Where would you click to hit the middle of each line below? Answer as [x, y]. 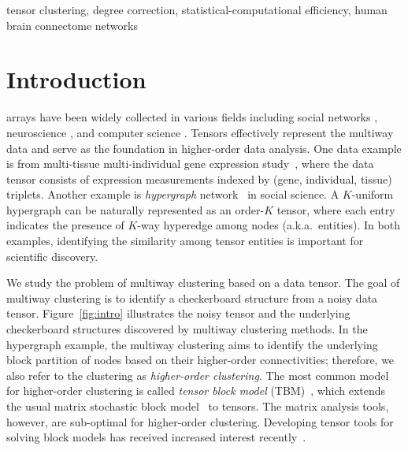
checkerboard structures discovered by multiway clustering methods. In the [187, 329]
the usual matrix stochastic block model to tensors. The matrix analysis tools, [198, 406]
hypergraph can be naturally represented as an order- [135, 209]
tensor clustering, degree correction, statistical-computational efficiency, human [197, 9]
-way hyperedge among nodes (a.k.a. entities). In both [269, 225]
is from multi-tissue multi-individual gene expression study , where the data [190, 164]
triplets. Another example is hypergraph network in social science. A [173, 194]
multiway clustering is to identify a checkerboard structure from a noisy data [192, 298]
